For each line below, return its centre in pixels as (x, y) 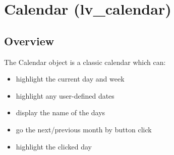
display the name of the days (61, 112)
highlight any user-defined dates (65, 95)
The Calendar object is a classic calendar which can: (85, 62)
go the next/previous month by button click (84, 129)
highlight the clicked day (54, 146)
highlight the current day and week (70, 79)
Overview (29, 41)
